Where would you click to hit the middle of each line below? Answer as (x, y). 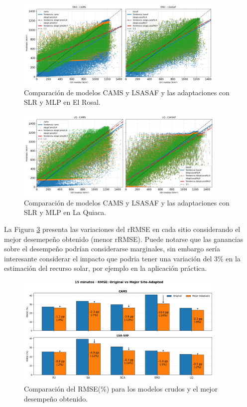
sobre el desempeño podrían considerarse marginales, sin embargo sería (112, 249)
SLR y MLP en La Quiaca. (65, 212)
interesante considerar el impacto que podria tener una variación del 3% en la (122, 258)
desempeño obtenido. (56, 398)
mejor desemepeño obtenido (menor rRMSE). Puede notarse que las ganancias (124, 239)
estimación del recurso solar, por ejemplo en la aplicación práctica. (106, 268)
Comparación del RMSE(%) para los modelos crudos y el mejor (121, 389)
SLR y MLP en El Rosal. (62, 102)
